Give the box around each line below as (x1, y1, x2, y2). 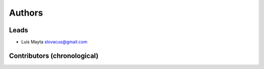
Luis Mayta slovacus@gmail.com (21, 39, 88, 45)
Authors (9, 7, 44, 18)
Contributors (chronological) (9, 51, 99, 60)
